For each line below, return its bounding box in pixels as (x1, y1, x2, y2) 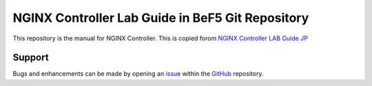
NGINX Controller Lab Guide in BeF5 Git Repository (12, 10, 309, 25)
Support (12, 52, 49, 63)
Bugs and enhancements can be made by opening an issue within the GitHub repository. (12, 70, 264, 78)
